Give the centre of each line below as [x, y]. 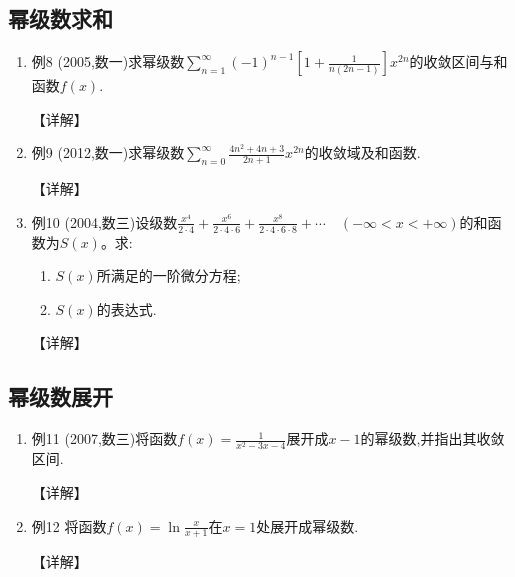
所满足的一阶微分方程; [168, 275]
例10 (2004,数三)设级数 [104, 221]
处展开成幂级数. [307, 525]
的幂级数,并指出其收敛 [432, 438]
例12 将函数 [69, 525]
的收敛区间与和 [458, 61]
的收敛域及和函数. [362, 152]
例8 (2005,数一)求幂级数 [108, 61]
